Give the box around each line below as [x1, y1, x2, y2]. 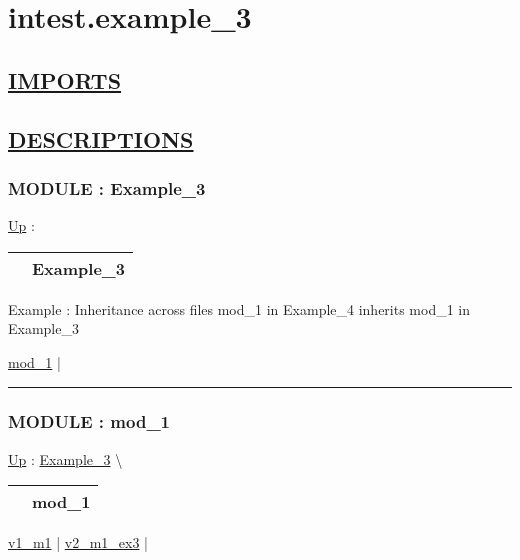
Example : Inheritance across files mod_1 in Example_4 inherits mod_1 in [8, 298, 471, 319]
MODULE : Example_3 [8, 175, 206, 200]
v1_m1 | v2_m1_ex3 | [8, 532, 149, 553]
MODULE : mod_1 [8, 409, 171, 434]
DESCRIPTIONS [8, 123, 194, 154]
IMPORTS [8, 64, 122, 95]
